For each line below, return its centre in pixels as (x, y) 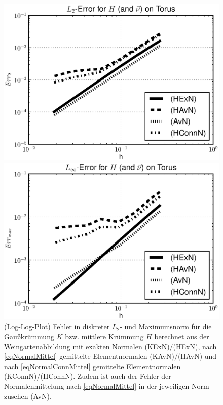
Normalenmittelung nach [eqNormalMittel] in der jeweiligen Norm (107, 386)
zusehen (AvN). (28, 396)
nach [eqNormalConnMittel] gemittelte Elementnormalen (92, 366)
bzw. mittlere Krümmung (104, 336)
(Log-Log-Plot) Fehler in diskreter (57, 326)
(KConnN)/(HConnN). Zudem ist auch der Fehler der (88, 376)
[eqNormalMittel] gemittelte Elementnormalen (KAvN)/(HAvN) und (110, 356)
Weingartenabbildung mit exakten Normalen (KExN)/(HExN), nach (110, 346)
